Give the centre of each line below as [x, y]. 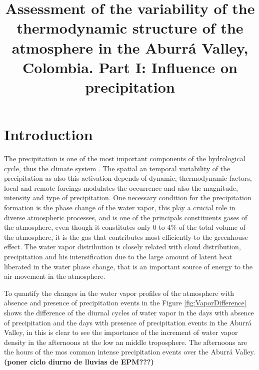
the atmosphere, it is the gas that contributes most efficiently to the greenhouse [126, 237]
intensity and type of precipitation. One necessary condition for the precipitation [128, 198]
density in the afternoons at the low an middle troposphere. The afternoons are [125, 342]
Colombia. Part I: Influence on [130, 67]
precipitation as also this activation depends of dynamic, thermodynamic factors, [128, 178]
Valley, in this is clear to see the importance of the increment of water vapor [121, 332]
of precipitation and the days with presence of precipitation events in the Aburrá [128, 322]
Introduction [48, 134]
